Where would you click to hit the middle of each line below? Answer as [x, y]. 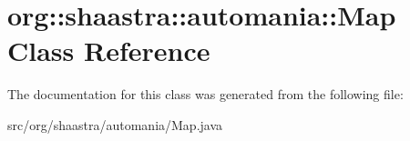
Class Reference [109, 50]
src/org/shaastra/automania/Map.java [115, 124]
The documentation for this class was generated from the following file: [205, 94]
